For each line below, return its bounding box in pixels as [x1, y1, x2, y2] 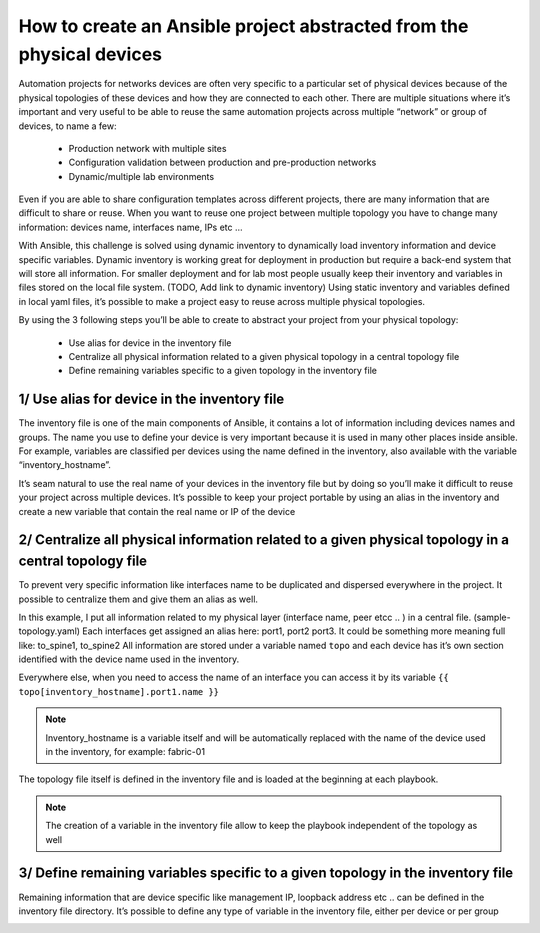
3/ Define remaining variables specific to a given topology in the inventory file [18, 865, 514, 882]
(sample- [473, 611, 511, 623]
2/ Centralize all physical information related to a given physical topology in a [18, 531, 510, 549]
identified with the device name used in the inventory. [18, 653, 240, 665]
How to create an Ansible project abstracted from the [18, 15, 469, 37]
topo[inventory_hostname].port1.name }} [18, 686, 220, 697]
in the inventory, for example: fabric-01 [45, 746, 205, 758]
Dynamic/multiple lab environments [68, 170, 215, 182]
